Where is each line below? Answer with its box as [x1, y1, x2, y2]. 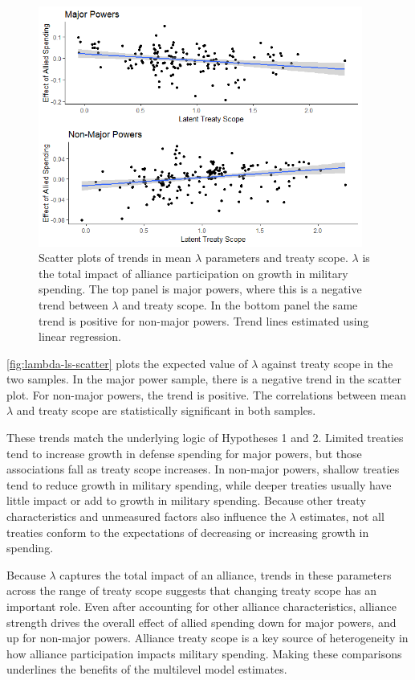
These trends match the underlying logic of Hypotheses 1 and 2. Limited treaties [6, 429, 404, 446]
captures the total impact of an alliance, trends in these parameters [59, 566, 392, 583]
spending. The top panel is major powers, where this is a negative [39, 281, 362, 297]
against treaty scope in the [262, 354, 393, 371]
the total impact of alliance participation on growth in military [39, 264, 348, 281]
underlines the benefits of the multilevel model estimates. [6, 661, 287, 678]
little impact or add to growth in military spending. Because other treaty [6, 492, 366, 509]
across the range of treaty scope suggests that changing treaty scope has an [6, 582, 377, 599]
